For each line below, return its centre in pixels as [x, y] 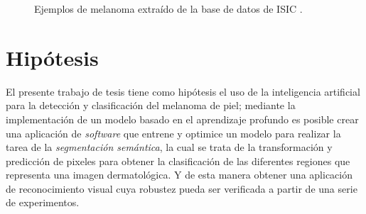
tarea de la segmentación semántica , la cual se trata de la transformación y [169, 147]
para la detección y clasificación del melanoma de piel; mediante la [151, 105]
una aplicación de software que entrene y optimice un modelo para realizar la [173, 133]
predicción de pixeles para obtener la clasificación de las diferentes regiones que [178, 160]
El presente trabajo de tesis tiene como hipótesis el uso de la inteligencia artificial [183, 91]
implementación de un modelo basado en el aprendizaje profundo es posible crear [182, 119]
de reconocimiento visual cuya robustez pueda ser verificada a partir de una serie [182, 188]
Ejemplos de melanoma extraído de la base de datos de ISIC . [168, 9]
